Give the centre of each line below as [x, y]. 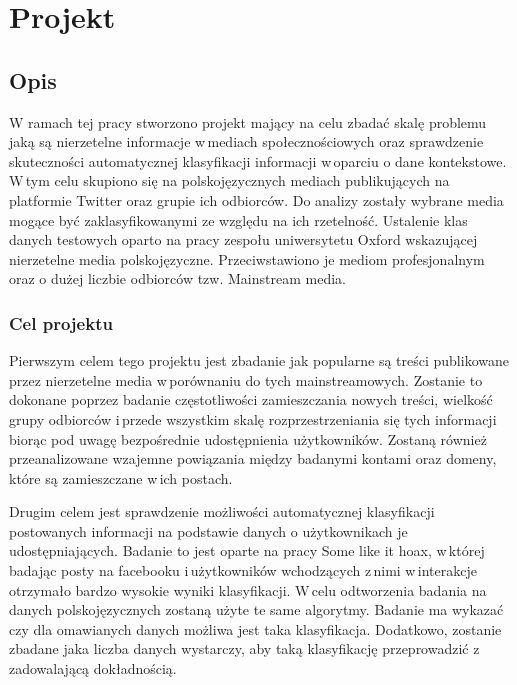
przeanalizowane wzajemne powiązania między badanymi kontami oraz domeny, [253, 458]
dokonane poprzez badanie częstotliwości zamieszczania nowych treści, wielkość [251, 399]
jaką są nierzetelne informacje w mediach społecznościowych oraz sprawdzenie [246, 141]
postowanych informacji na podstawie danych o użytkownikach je [208, 530]
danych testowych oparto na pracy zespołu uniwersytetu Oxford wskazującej [243, 239]
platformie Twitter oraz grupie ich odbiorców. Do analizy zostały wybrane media [256, 199]
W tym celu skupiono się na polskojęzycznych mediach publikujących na [229, 180]
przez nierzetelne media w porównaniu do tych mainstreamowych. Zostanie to [246, 379]
